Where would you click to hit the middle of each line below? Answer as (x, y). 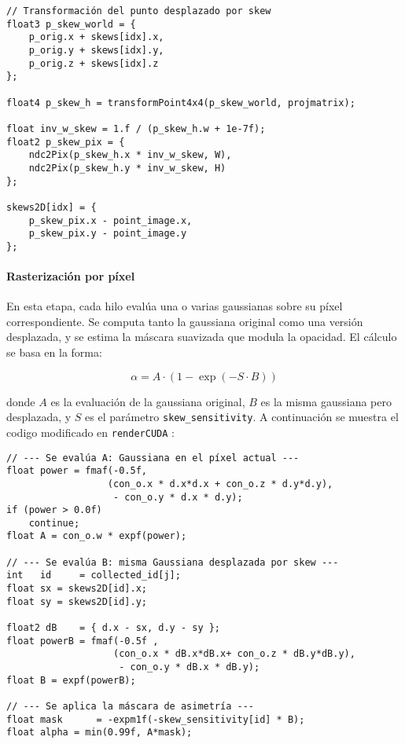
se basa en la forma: (54, 352)
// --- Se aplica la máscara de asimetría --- (130, 707)
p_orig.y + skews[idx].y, (96, 50)
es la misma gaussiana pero (326, 401)
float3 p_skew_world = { (71, 24)
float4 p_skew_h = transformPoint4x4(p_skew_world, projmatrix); (181, 103)
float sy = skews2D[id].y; (77, 601)
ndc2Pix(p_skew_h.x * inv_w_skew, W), (130, 155)
